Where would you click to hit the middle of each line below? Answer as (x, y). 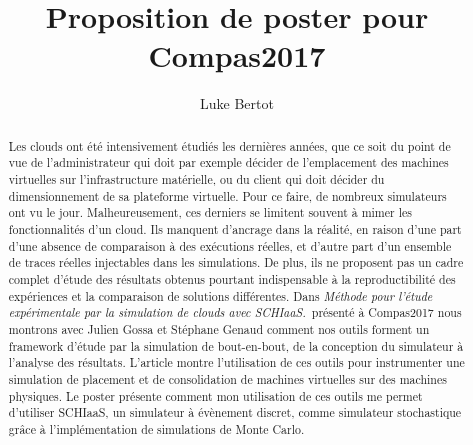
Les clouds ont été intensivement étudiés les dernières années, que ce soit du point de (229, 145)
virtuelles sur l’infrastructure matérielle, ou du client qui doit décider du (196, 179)
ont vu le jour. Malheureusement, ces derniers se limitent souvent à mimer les (210, 212)
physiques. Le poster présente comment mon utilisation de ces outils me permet (215, 395)
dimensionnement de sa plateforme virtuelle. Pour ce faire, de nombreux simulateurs (227, 195)
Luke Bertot (237, 103)
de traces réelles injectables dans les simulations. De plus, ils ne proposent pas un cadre (236, 262)
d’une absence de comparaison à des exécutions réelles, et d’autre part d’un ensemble (230, 245)
